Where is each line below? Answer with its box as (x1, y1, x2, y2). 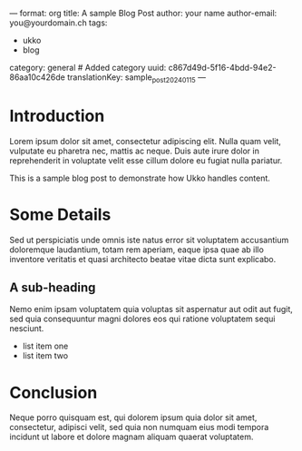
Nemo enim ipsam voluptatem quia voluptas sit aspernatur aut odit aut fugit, (9, 304, 293, 315)
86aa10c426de (9, 72, 66, 83)
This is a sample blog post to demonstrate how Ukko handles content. (9, 172, 270, 183)
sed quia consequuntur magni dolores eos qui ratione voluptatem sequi (9, 313, 276, 325)
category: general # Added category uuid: (9, 63, 167, 73)
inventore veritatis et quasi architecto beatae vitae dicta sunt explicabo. (9, 253, 277, 264)
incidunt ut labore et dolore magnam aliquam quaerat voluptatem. (9, 431, 254, 443)
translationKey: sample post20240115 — (66, 72, 207, 84)
